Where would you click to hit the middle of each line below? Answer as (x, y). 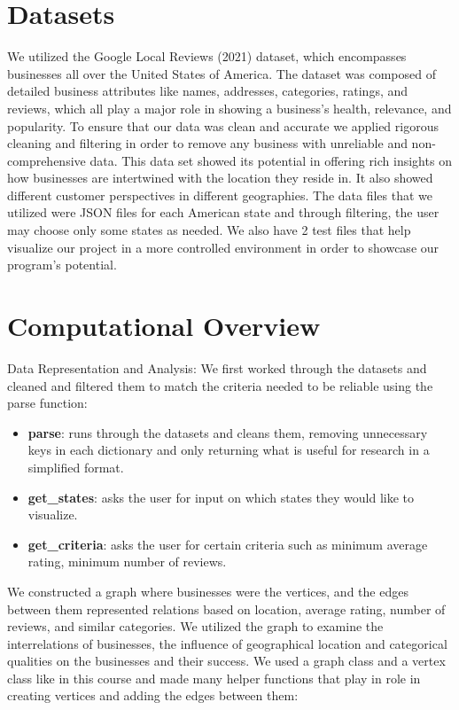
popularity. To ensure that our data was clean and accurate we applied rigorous (223, 125)
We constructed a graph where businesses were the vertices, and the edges (208, 591)
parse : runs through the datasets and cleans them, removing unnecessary (228, 432)
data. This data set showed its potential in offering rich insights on (271, 160)
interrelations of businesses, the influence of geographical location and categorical (227, 643)
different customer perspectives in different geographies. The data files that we (220, 195)
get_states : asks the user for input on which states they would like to (221, 497)
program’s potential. (62, 265)
